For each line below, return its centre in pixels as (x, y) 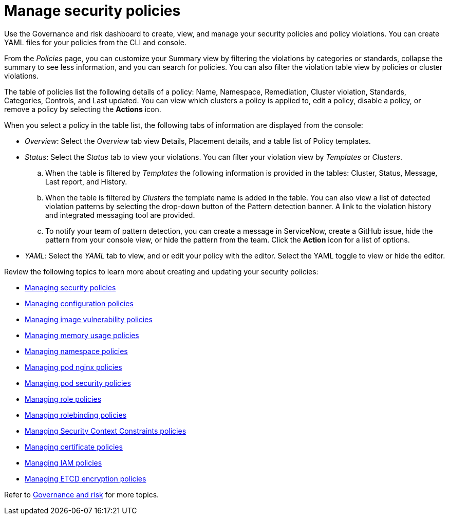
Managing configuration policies (79, 303)
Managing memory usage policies (82, 335)
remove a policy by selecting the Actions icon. (83, 109)
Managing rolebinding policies (76, 415)
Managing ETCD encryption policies (86, 478)
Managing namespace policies (76, 351)
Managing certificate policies (74, 447)
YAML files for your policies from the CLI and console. (95, 42)
